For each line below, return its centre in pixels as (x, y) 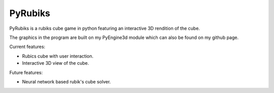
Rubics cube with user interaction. (58, 56)
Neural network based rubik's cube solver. (66, 81)
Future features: (26, 72)
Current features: (27, 47)
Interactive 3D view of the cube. (56, 63)
